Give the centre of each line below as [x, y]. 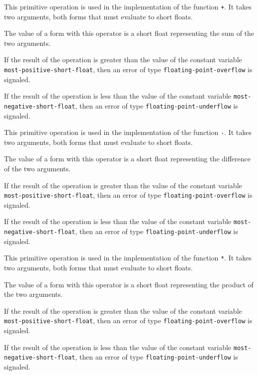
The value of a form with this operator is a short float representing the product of [129, 284]
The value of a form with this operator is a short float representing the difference [128, 159]
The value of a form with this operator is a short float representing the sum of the [129, 33]
